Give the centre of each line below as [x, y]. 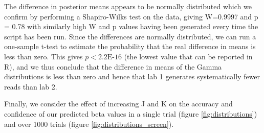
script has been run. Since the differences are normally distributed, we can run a [130, 36]
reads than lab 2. [31, 86]
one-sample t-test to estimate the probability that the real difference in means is [130, 46]
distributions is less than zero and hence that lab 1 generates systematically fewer [132, 76]
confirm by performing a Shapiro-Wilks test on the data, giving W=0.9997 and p [131, 16]
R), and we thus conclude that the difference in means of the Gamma [113, 66]
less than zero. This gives [43, 56]
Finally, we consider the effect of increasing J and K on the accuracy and [118, 104]
